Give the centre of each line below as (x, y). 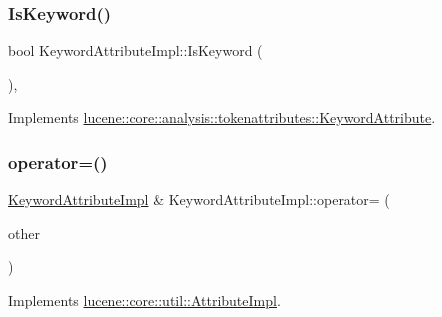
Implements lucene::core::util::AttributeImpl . (144, 300)
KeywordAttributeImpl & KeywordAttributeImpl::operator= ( (199, 199)
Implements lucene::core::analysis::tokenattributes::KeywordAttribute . (222, 117)
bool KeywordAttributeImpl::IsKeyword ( (135, 50)
